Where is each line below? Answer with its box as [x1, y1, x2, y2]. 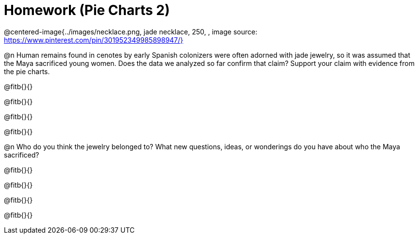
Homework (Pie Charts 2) [4, 2, 170, 18]
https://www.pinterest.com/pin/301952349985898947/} [4, 35, 184, 44]
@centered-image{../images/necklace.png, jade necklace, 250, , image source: [4, 27, 257, 36]
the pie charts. [4, 67, 50, 76]
